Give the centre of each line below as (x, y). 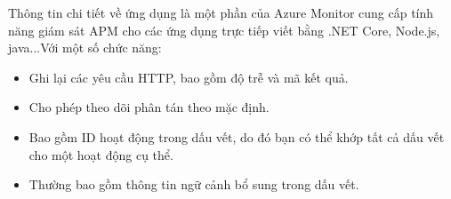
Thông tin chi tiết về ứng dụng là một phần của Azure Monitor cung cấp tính (221, 12)
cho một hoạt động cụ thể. (101, 154)
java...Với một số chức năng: (85, 48)
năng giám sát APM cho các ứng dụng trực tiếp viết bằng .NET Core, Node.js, (224, 30)
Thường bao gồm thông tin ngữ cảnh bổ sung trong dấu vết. (194, 184)
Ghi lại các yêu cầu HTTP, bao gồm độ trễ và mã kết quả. (189, 77)
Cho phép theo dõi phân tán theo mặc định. (149, 107)
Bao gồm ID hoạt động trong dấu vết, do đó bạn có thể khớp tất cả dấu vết (237, 136)
